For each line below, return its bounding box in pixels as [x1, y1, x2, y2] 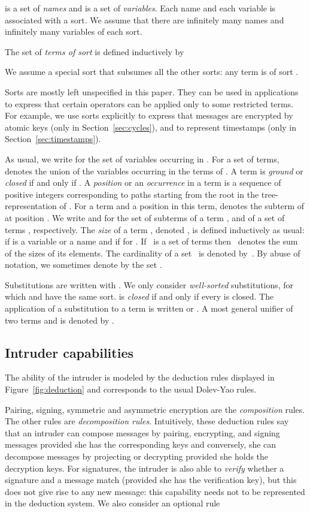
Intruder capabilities [5, 343, 133, 361]
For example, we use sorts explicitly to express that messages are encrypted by [5, 109, 293, 122]
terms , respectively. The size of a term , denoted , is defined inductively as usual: [5, 223, 305, 236]
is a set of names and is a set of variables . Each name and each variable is [5, 2, 276, 14]
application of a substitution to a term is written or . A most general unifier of [5, 302, 293, 315]
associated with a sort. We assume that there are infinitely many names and [5, 13, 284, 26]
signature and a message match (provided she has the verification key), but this [5, 473, 297, 486]
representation [5, 200, 57, 212]
